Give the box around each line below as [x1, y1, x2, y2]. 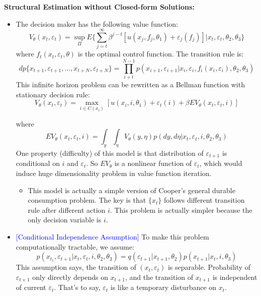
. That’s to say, [54, 282, 101, 292]
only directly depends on [32, 271, 108, 282]
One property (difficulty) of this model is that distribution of [16, 147, 204, 158]
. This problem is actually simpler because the [110, 204, 252, 215]
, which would [199, 158, 242, 168]
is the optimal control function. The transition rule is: [77, 48, 244, 59]
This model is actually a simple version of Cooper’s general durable [28, 185, 235, 195]
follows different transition [163, 195, 245, 205]
